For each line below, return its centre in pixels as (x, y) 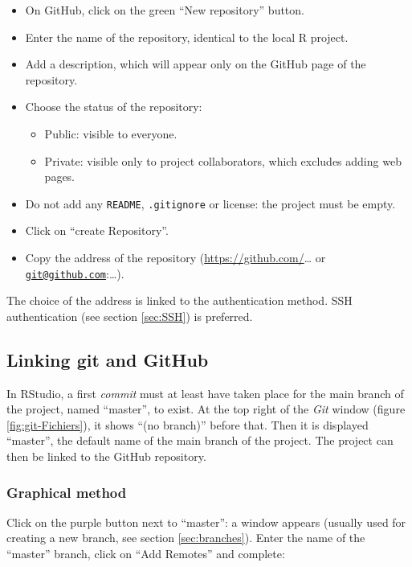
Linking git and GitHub (108, 359)
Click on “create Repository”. (97, 230)
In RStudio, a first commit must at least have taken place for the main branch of (205, 393)
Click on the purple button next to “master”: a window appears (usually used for (206, 522)
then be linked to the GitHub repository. (106, 456)
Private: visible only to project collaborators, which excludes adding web (223, 160)
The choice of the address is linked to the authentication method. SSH (179, 300)
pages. (60, 177)
